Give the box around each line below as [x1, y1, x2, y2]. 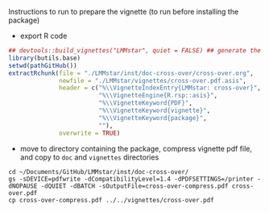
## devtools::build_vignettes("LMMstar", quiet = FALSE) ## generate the [8, 47, 262, 55]
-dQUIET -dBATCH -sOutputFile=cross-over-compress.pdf [40, 181, 229, 190]
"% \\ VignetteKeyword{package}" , [97, 114, 207, 122]
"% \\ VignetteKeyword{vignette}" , [97, 106, 211, 114]
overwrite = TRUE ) [59, 129, 121, 137]
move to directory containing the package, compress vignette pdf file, [19, 143, 252, 153]
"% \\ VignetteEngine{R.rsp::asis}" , [97, 92, 218, 100]
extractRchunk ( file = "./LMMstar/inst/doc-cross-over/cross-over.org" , [8, 69, 254, 77]
